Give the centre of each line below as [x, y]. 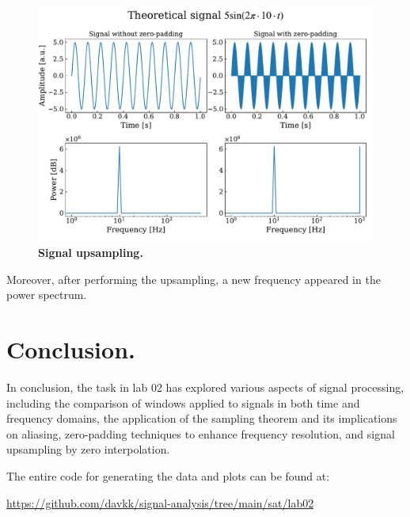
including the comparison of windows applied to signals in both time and [183, 402]
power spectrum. [47, 295]
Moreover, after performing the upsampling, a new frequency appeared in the [194, 279]
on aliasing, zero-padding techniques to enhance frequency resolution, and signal [201, 433]
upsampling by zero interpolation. [88, 449]
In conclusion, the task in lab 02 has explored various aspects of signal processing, [205, 387]
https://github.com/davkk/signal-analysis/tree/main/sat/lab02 [160, 502]
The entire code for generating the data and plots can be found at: [168, 475]
